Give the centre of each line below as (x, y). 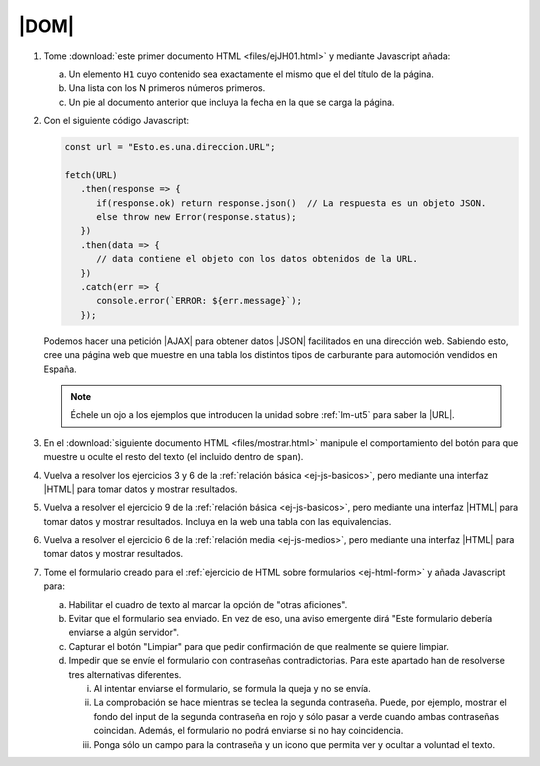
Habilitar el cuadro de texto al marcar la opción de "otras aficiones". (208, 604)
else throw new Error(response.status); (196, 217)
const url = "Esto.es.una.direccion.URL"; (170, 147)
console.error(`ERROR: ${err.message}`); (199, 301)
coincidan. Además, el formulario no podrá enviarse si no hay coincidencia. (248, 731)
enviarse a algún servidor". (124, 632)
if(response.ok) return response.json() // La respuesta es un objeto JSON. (291, 203)
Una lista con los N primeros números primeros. (167, 88)
